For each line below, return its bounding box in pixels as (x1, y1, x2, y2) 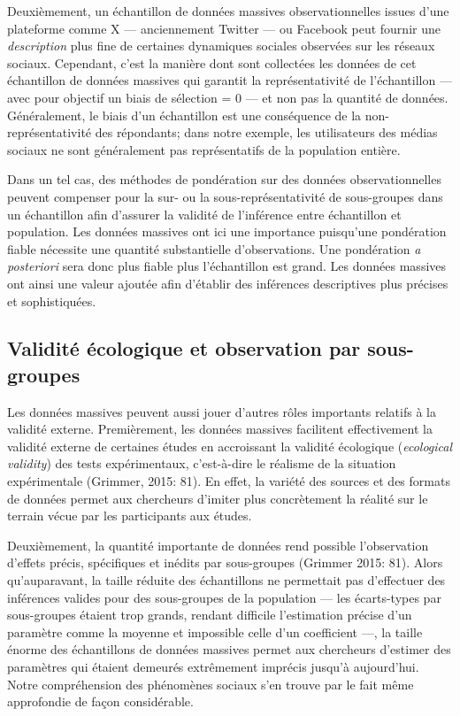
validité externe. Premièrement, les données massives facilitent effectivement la (7, 420, 433, 438)
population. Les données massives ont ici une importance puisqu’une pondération (7, 222, 447, 241)
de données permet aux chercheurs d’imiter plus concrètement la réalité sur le (7, 489, 428, 507)
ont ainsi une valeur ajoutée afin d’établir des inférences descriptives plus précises (7, 273, 448, 292)
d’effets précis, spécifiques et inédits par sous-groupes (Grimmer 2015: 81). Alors (7, 553, 443, 572)
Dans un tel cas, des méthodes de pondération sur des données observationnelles (7, 170, 441, 189)
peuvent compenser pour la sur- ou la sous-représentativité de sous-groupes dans (7, 187, 443, 205)
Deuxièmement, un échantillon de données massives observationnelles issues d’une (7, 2, 449, 19)
